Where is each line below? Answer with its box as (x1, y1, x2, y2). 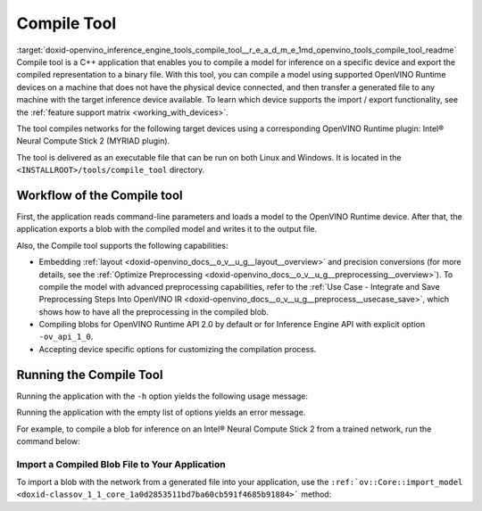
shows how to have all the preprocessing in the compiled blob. (38, 306, 270, 317)
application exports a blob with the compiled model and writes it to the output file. (16, 224, 317, 235)
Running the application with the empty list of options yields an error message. (16, 407, 306, 418)
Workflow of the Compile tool (16, 187, 183, 202)
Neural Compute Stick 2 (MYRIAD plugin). (16, 136, 170, 146)
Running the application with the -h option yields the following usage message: (16, 391, 308, 401)
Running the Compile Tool (16, 367, 163, 383)
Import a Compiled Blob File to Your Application (16, 457, 227, 470)
